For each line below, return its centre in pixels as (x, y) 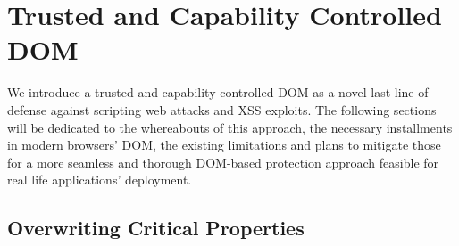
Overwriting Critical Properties (156, 228)
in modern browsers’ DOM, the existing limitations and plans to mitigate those (224, 145)
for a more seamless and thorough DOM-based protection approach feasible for (223, 162)
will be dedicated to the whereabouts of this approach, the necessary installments (230, 127)
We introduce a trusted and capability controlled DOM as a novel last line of (218, 92)
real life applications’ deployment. (100, 180)
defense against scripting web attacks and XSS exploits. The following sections (222, 109)
